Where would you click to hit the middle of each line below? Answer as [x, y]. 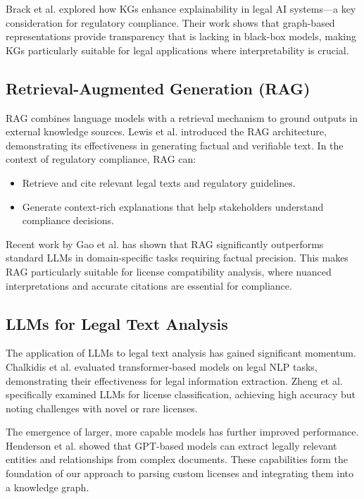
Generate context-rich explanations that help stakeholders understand [173, 206]
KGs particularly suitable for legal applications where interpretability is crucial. [177, 50]
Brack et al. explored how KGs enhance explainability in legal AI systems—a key [181, 8]
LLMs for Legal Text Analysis [117, 323]
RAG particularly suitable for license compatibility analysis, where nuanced [169, 271]
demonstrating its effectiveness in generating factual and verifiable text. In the [175, 145]
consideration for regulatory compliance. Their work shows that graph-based [170, 22]
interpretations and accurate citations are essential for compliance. [149, 285]
